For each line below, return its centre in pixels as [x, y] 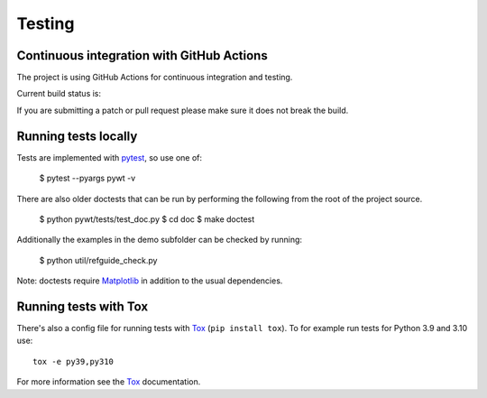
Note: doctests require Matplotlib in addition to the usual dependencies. [150, 281]
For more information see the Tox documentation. [109, 382]
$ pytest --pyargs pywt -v [87, 178]
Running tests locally [77, 136]
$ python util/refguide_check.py [98, 260]
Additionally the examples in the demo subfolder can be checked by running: [159, 240]
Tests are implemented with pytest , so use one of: [110, 157]
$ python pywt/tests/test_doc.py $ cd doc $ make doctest [147, 219]
